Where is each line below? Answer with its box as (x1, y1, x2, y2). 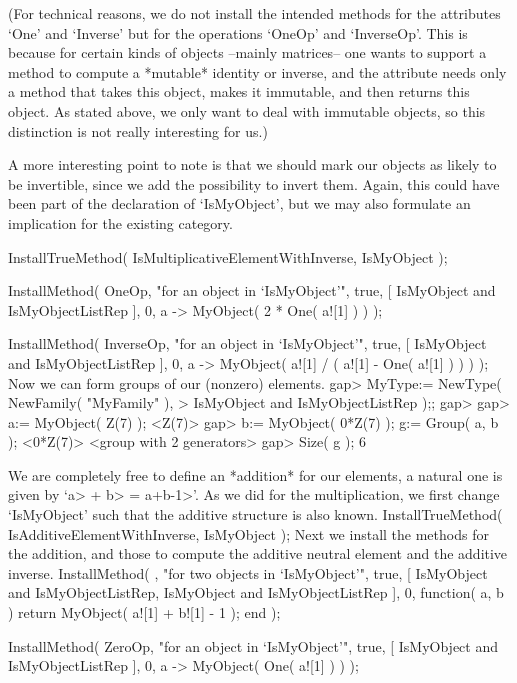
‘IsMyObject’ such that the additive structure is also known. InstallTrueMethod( (8, 504, 503, 525)
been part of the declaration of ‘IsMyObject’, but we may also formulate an (8, 193, 471, 214)
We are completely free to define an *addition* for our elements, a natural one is (8, 464, 503, 485)
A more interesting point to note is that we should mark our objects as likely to (8, 154, 497, 175)
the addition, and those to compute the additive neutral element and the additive (8, 543, 508, 564)
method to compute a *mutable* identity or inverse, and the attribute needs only (8, 61, 507, 82)
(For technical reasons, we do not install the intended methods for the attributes (8, 3, 501, 23)
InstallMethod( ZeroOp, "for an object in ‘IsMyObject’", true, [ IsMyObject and (8, 635, 498, 656)
